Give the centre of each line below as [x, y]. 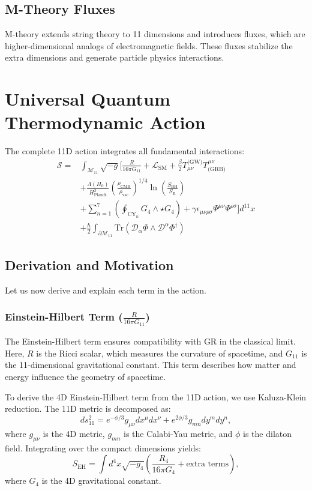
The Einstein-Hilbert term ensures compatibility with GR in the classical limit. [150, 341]
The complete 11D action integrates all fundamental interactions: [125, 151]
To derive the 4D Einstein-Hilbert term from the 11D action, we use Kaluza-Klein [156, 396]
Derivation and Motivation [89, 265]
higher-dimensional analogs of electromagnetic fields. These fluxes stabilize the [149, 45]
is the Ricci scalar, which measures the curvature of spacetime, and [160, 353]
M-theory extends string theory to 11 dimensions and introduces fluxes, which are [155, 34]
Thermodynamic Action [105, 122]
